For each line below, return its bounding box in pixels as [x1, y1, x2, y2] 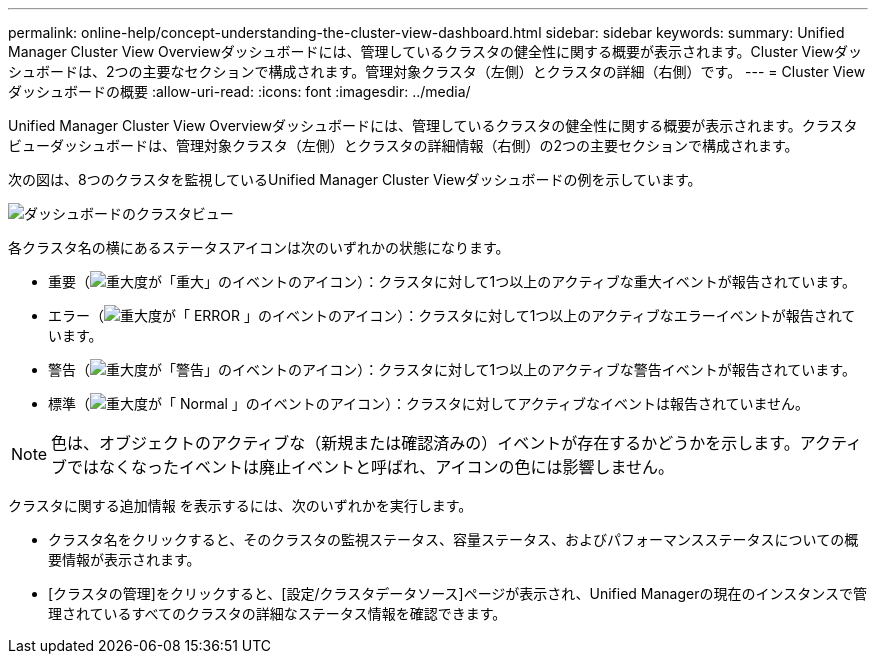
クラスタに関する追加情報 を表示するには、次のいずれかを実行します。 [8, 497, 473, 514]
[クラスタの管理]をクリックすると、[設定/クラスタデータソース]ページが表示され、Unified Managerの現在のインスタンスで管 [48, 585, 867, 602]
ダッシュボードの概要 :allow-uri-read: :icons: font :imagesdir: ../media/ [8, 83, 471, 100]
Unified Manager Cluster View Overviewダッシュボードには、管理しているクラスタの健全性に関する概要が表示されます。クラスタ [8, 117, 858, 134]
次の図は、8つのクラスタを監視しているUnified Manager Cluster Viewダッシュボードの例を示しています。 [8, 171, 702, 188]
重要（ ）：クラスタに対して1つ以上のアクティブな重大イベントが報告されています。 [48, 273, 856, 290]
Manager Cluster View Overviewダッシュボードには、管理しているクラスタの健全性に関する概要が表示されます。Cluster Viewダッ [8, 43, 863, 60]
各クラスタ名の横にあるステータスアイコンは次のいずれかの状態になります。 [8, 239, 510, 256]
